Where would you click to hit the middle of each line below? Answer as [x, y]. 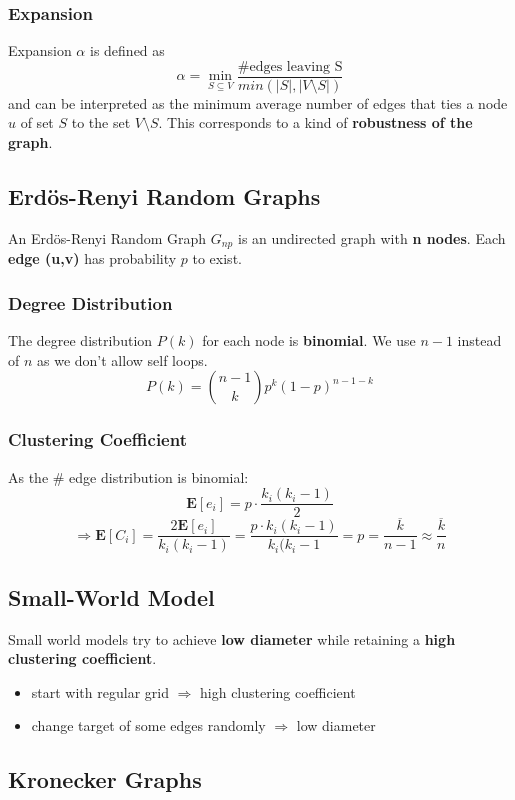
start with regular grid [100, 691]
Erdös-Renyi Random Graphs [164, 196]
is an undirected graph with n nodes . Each [371, 237]
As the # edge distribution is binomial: [128, 476]
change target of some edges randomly [148, 725]
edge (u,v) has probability [92, 258]
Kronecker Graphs [105, 779]
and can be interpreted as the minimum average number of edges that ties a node [258, 102]
